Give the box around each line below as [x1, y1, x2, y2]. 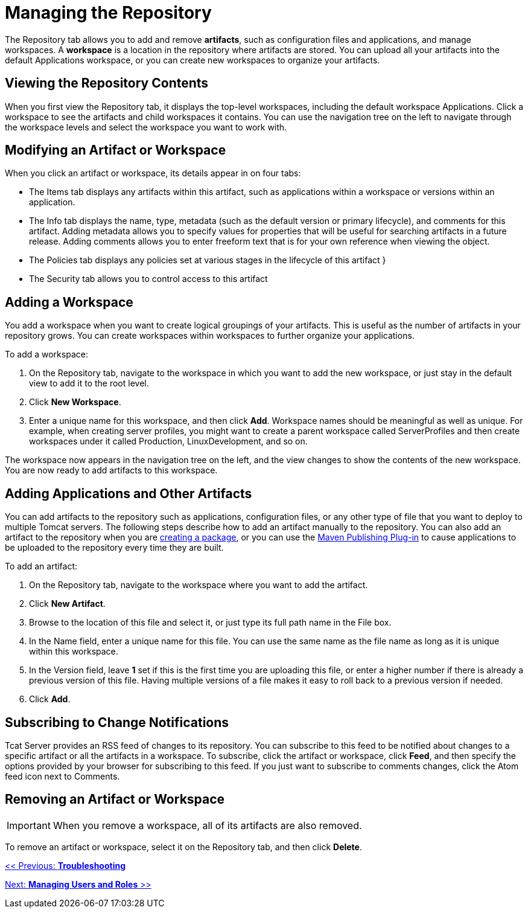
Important [7, 819, 51, 831]
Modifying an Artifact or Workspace [5, 143, 226, 158]
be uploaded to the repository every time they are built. [5, 542, 224, 553]
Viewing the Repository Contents [5, 75, 209, 91]
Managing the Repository [5, 2, 212, 23]
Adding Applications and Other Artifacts [5, 485, 252, 501]
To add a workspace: [5, 349, 88, 360]
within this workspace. [29, 646, 118, 657]
